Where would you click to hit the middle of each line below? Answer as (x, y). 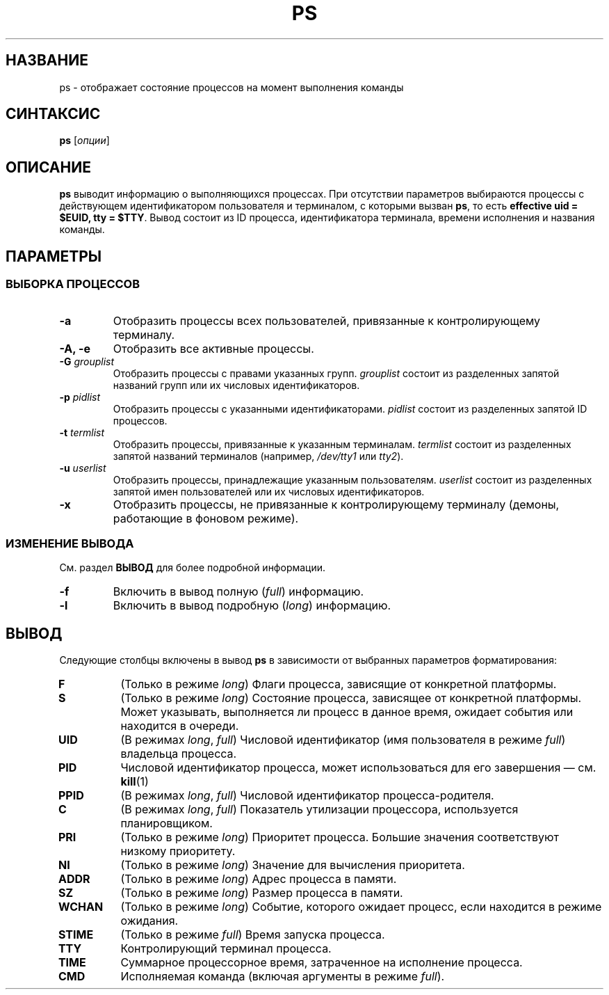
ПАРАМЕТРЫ (54, 256)
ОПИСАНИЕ (48, 167)
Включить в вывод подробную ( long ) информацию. (252, 606)
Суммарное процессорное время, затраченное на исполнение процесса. (322, 963)
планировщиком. (167, 823)
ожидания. (149, 921)
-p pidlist (80, 397)
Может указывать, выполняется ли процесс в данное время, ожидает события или (347, 712)
